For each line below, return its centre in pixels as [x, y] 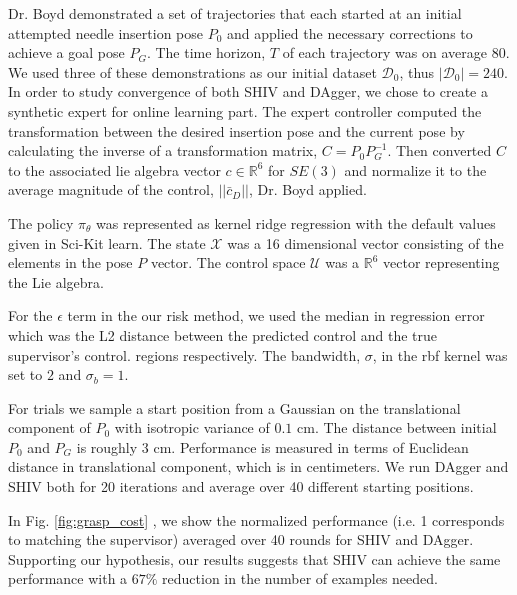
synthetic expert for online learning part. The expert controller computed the [245, 110]
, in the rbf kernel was [440, 354]
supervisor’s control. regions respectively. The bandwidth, [184, 354]
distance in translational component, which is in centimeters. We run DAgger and [258, 466]
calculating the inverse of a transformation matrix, [163, 150]
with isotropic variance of [192, 427]
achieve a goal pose [66, 52]
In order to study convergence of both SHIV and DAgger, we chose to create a [248, 91]
